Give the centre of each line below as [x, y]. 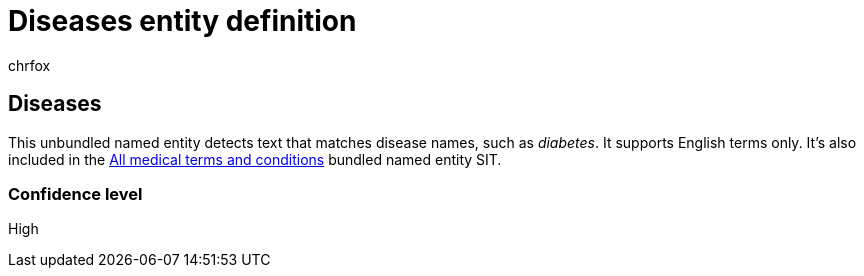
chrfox [29, 65]
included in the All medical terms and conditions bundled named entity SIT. [255, 159]
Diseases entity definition [182, 21]
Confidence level [75, 193]
